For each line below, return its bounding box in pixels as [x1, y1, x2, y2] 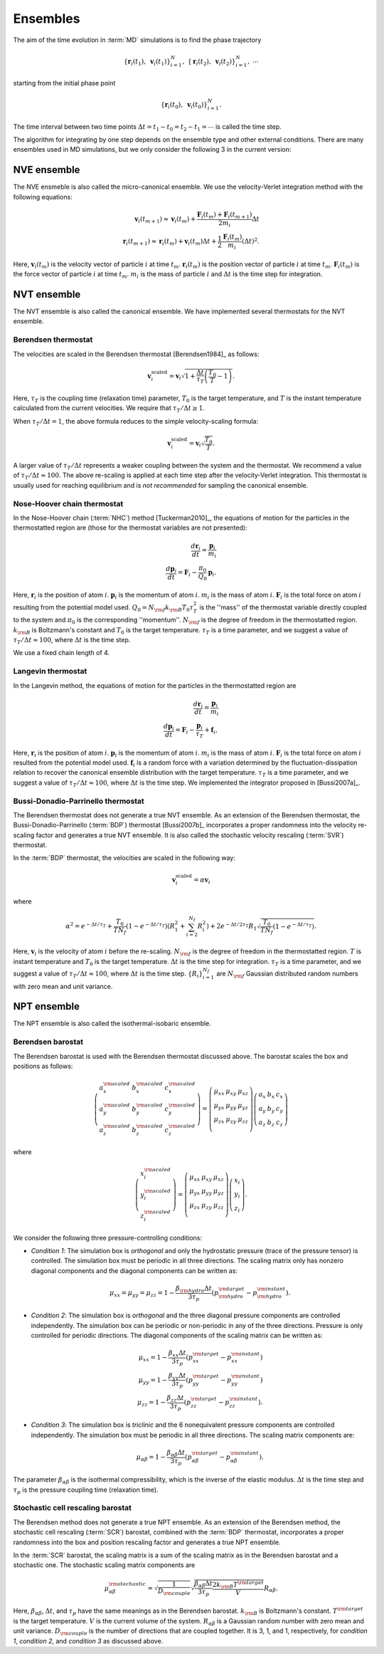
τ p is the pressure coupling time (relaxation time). [13, 1485, 159, 1495]
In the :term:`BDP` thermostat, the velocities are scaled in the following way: [13, 854, 236, 862]
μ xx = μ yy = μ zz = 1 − [109, 1289, 175, 1299]
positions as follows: [13, 1062, 73, 1070]
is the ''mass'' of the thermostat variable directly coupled [199, 602, 367, 612]
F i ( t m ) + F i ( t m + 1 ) [196, 210, 252, 220]
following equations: [13, 192, 73, 201]
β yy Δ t [168, 1371, 186, 1381]
